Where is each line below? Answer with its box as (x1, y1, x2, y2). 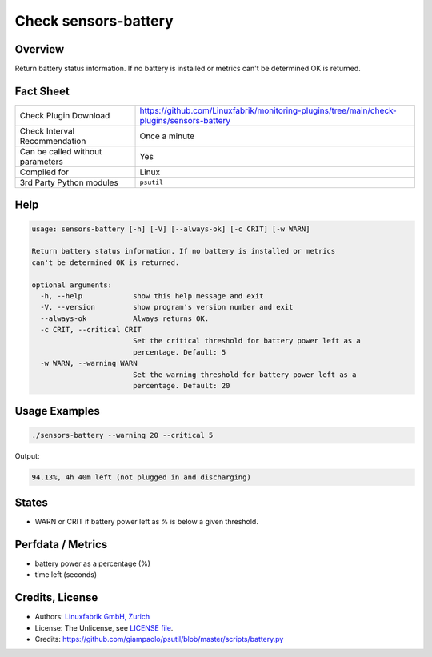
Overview (14, 42, 65, 56)
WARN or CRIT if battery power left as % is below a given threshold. (34, 517, 259, 527)
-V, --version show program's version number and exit (40, 302, 294, 312)
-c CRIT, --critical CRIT (40, 325, 142, 335)
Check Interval (19, 125, 75, 136)
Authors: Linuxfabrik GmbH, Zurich (34, 612, 150, 622)
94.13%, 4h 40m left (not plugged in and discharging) (31, 472, 251, 482)
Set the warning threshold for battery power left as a (132, 370, 357, 379)
